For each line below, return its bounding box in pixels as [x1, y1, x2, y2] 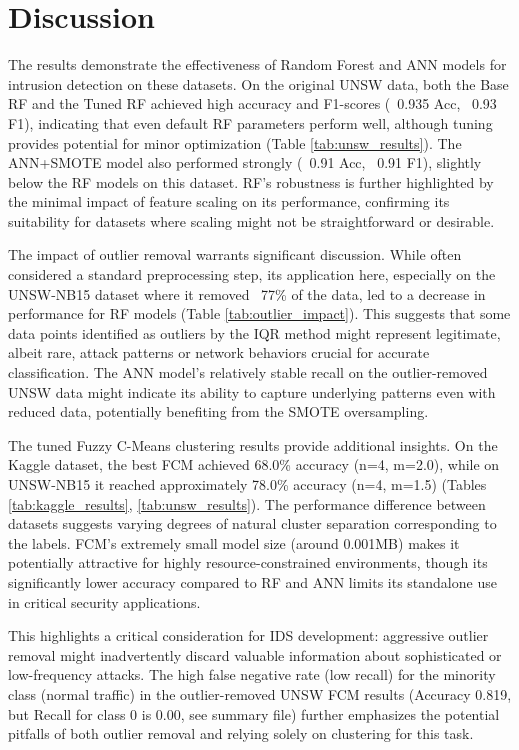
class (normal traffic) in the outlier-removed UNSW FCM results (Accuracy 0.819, [8, 683, 512, 704]
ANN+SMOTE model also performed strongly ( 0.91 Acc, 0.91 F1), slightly [8, 152, 482, 173]
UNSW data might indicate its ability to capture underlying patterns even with [8, 381, 496, 402]
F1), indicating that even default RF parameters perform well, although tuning [8, 112, 493, 133]
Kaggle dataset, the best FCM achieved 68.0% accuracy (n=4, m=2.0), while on [8, 454, 500, 475]
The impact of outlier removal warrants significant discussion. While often [8, 244, 462, 265]
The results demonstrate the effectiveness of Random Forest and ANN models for [8, 54, 507, 75]
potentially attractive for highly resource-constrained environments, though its [8, 552, 488, 573]
